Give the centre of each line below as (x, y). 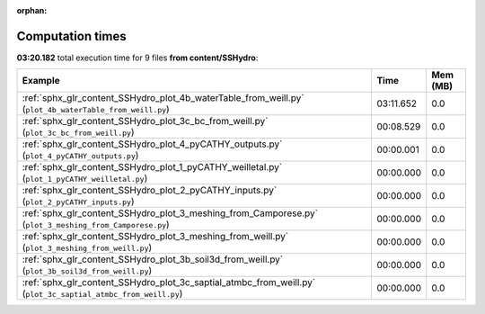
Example (41, 81)
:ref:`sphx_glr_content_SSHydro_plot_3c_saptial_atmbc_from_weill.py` (169, 283)
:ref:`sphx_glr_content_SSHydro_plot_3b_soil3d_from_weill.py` (153, 259)
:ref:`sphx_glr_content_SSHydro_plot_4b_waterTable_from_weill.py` (163, 98)
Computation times (71, 36)
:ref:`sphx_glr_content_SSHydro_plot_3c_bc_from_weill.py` (145, 121)
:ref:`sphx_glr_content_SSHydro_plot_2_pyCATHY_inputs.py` (150, 191)
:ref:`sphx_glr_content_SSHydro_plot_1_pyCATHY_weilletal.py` (152, 167)
